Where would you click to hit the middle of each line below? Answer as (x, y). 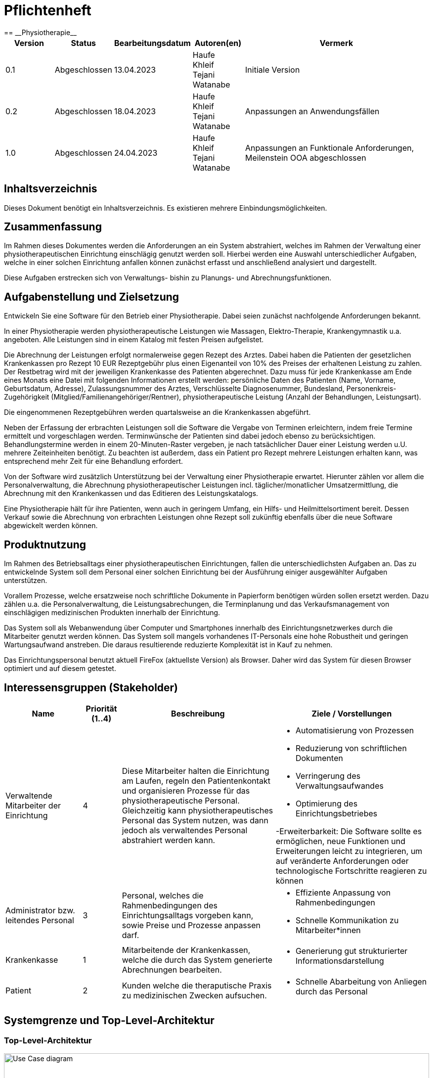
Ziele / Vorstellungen (352, 713)
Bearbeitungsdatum (152, 43)
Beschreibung (198, 713)
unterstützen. (26, 581)
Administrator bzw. (40, 910)
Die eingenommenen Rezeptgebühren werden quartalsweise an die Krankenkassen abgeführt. (157, 412)
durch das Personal (331, 991)
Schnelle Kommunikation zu (347, 920)
